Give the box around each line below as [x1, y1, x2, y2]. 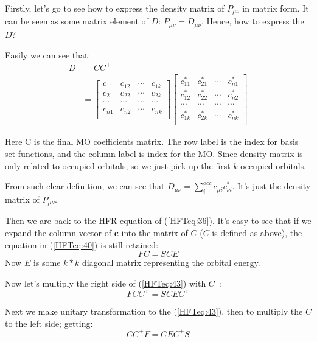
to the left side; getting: [5, 316, 93, 329]
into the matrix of [121, 226, 188, 239]
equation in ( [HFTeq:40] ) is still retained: [5, 238, 159, 251]
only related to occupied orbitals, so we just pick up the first [5, 159, 231, 172]
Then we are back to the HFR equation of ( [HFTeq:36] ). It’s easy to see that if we [5, 214, 312, 227]
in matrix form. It [242, 2, 309, 14]
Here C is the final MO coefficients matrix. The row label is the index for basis [5, 135, 299, 148]
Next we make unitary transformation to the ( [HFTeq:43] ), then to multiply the [5, 304, 303, 317]
